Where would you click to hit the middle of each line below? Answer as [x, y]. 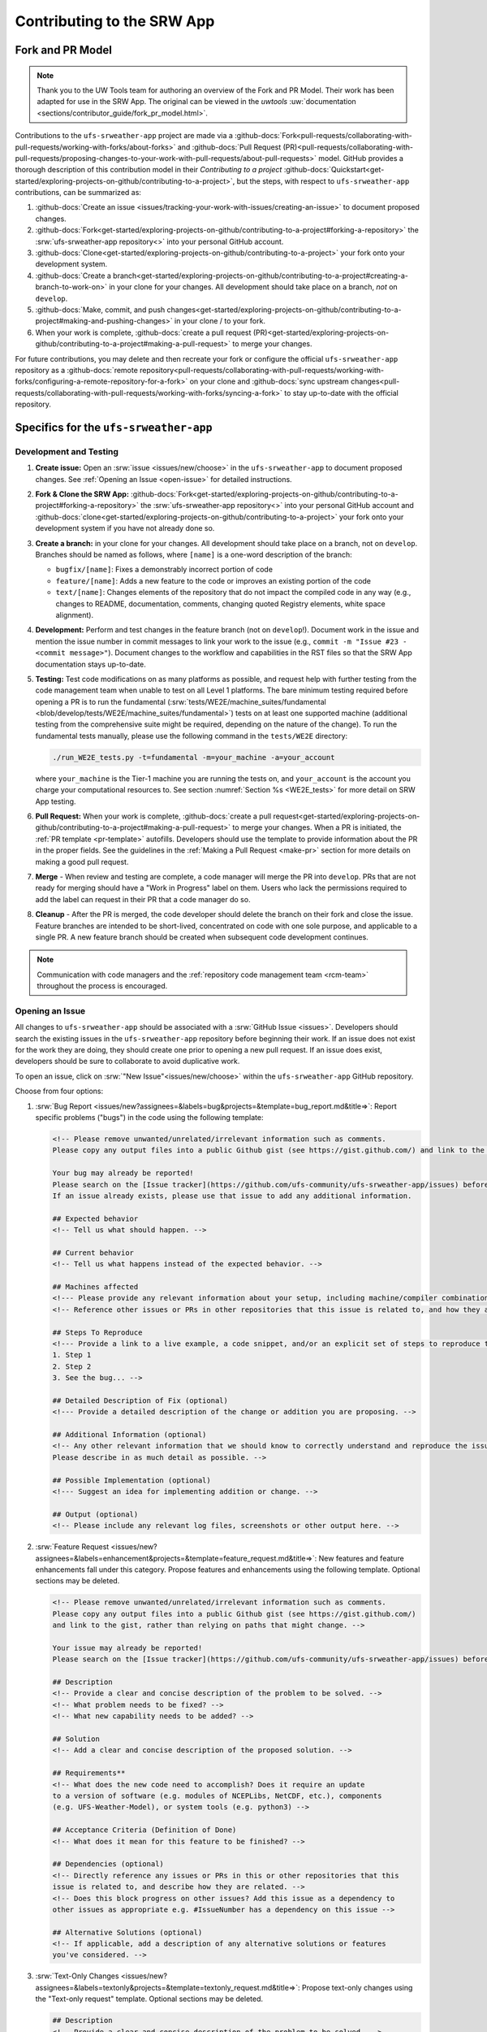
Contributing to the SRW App [115, 21]
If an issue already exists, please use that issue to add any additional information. [232, 1196]
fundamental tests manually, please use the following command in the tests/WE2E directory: [192, 736]
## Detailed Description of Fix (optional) [140, 1400]
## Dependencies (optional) [108, 1864]
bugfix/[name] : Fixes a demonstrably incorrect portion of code [164, 570]
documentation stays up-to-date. [91, 664]
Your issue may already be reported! [127, 1648]
